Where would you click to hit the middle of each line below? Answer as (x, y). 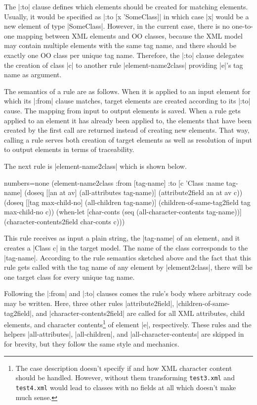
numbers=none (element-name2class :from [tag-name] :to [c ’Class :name (114, 182)
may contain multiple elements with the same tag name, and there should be (120, 45)
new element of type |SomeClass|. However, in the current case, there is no (117, 26)
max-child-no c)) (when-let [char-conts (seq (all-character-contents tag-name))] (123, 212)
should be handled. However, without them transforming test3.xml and (125, 378)
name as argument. (33, 75)
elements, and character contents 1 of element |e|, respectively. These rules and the (128, 324)
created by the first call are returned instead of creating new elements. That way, (127, 130)
